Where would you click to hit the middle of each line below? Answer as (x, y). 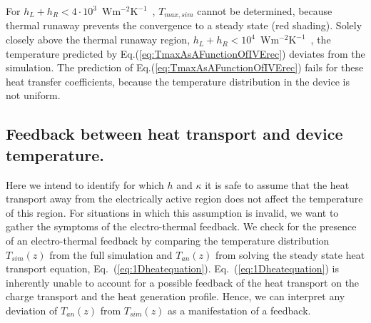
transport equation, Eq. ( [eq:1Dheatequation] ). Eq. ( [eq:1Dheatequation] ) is (173, 268)
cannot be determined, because (265, 11)
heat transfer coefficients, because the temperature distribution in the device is (178, 81)
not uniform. (33, 95)
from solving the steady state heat (290, 254)
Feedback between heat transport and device (174, 134)
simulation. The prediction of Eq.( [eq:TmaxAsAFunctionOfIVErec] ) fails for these (185, 67)
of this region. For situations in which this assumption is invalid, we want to (172, 212)
